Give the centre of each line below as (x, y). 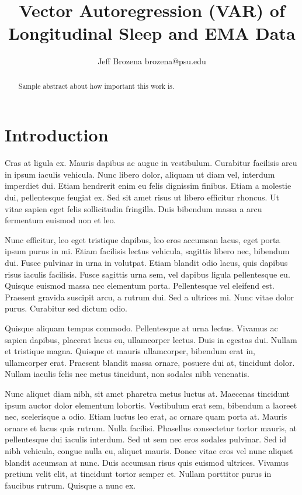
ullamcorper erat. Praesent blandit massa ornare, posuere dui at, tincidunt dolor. (150, 362)
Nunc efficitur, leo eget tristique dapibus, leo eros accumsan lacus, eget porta (143, 239)
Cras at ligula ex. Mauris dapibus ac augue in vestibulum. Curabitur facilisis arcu (151, 163)
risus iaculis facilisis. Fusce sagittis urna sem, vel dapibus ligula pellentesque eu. (147, 274)
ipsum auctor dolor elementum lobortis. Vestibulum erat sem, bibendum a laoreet (151, 405)
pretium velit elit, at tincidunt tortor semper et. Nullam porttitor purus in (138, 474)
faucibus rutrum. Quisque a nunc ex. (70, 485)
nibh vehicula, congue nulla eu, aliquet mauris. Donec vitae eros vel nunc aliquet (149, 450)
